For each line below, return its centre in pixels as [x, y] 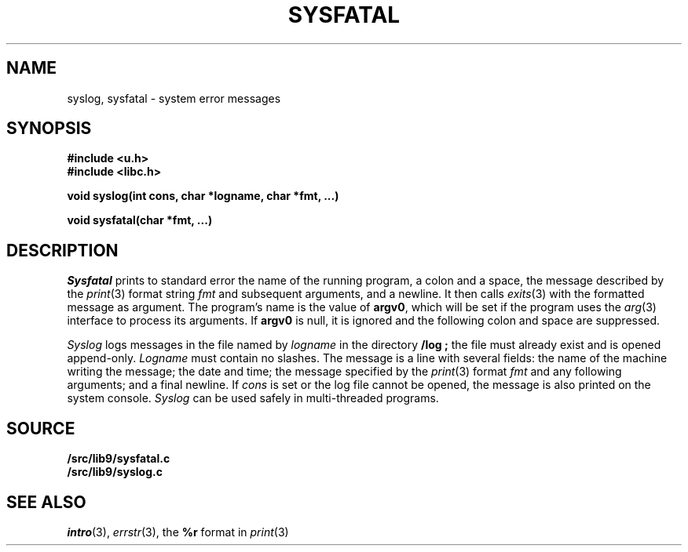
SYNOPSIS [49, 129]
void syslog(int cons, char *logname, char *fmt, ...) [203, 196]
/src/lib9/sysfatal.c [119, 459]
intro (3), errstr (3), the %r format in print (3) [178, 532]
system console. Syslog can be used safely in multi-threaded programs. [253, 398]
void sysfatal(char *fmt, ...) [140, 220]
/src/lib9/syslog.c [115, 472]
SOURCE [41, 428]
